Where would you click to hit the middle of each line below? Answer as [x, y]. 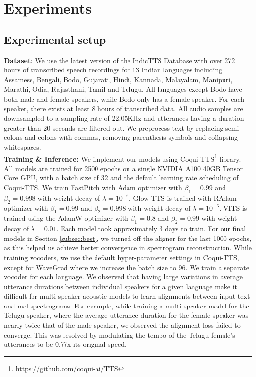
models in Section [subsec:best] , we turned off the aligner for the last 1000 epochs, [128, 238]
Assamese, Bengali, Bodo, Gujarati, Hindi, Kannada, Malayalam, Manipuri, [118, 79]
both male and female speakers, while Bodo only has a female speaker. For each [124, 98]
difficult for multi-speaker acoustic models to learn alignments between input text [127, 296]
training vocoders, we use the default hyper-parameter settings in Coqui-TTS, [122, 257]
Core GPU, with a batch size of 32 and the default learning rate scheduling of [121, 178]
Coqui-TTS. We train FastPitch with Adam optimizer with [93, 187]
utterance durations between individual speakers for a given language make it [121, 286]
